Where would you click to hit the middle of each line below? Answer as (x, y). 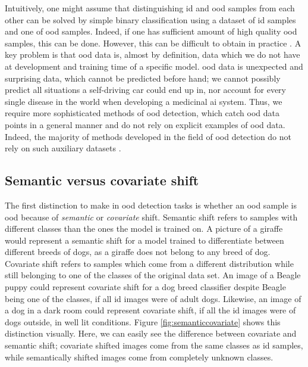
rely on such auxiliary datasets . (63, 148)
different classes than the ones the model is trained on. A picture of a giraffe (144, 228)
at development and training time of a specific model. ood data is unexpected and (154, 66)
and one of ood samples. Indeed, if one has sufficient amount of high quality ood (151, 31)
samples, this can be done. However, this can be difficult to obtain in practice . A (153, 43)
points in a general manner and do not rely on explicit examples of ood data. (145, 124)
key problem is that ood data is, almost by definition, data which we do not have (153, 55)
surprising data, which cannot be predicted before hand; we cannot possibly (143, 78)
